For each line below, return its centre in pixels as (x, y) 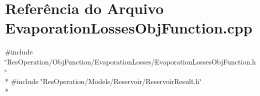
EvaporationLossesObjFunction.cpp (129, 28)
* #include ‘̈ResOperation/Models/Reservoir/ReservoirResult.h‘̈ (103, 81)
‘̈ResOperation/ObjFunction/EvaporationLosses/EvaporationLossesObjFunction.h (130, 61)
